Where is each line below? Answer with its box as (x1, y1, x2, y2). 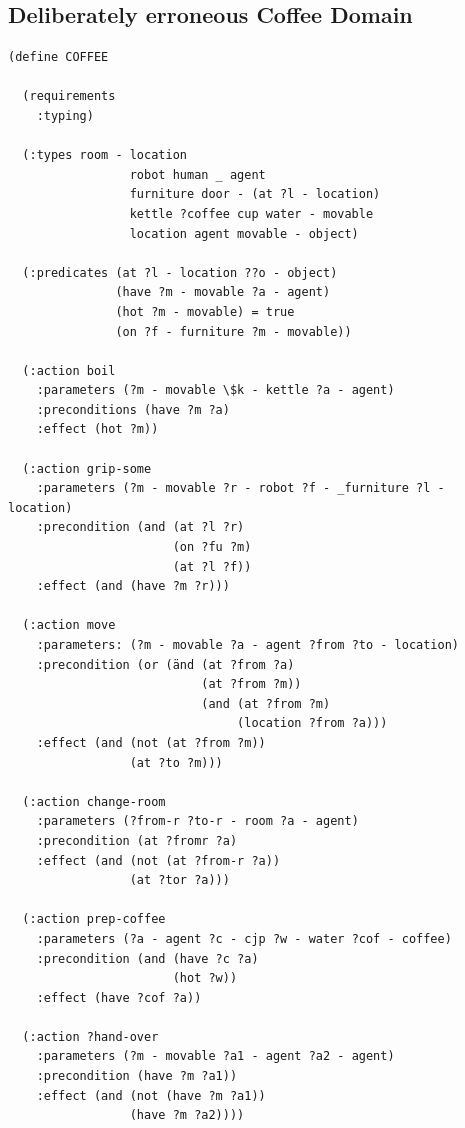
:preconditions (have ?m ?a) (36, 402, 230, 417)
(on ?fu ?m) (172, 540, 252, 555)
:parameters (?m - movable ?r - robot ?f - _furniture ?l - (36, 481, 445, 496)
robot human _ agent (129, 167, 266, 182)
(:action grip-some (22, 461, 152, 476)
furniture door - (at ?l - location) (129, 187, 381, 202)
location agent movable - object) (129, 226, 359, 241)
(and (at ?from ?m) (201, 696, 331, 711)
